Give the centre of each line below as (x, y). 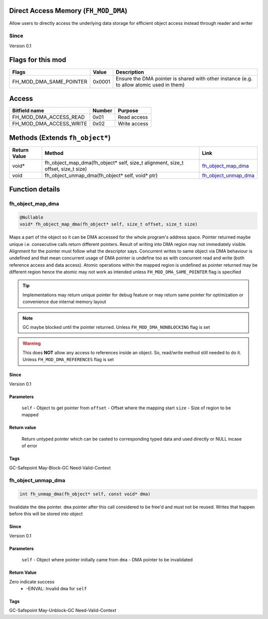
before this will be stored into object (46, 514)
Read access (133, 117)
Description (130, 72)
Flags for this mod (38, 60)
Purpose (128, 111)
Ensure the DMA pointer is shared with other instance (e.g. (184, 78)
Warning (32, 343)
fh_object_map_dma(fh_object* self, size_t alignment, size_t (114, 162)
